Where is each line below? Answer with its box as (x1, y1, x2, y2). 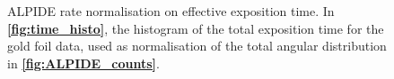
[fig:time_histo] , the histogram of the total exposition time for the (7, 19, 384, 37)
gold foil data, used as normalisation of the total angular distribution (7, 36, 387, 55)
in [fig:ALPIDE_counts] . (7, 53, 160, 72)
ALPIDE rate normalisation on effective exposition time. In (7, 2, 335, 20)
